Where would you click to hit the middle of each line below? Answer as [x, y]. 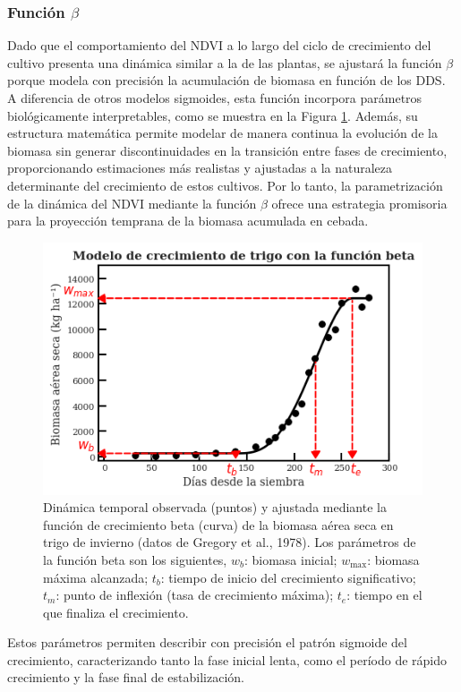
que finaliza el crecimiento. [116, 612]
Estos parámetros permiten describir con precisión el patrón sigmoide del [207, 642]
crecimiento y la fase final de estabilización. [126, 677]
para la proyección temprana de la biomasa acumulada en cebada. [188, 221]
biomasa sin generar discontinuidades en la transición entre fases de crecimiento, [227, 150]
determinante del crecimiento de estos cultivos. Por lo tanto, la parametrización [225, 185]
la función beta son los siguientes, [135, 559]
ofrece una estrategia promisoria [359, 203]
